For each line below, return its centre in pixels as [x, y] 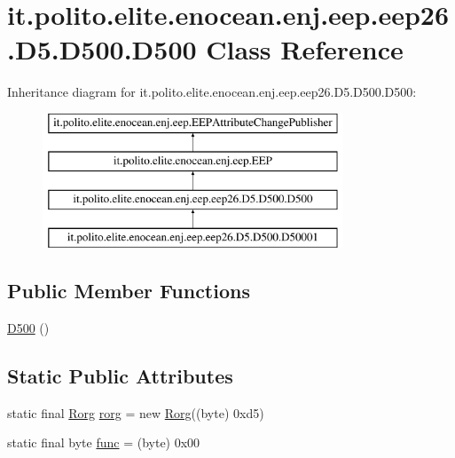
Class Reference [305, 49]
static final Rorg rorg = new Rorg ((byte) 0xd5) [136, 412]
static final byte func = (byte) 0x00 [104, 442]
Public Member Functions [129, 291]
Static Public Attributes [120, 375]
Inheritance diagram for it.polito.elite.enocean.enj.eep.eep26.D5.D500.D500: [212, 92]
